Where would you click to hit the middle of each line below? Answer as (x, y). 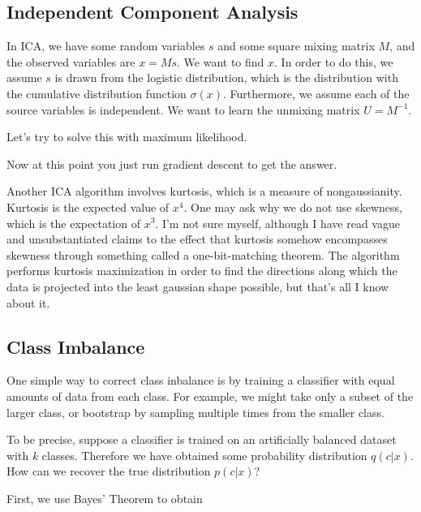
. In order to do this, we (334, 61)
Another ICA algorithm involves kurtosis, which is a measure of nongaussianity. (204, 191)
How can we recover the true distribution (109, 471)
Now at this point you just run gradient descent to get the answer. (172, 163)
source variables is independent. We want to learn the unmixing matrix (183, 109)
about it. (28, 302)
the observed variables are (71, 61)
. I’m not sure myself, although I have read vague (277, 223)
